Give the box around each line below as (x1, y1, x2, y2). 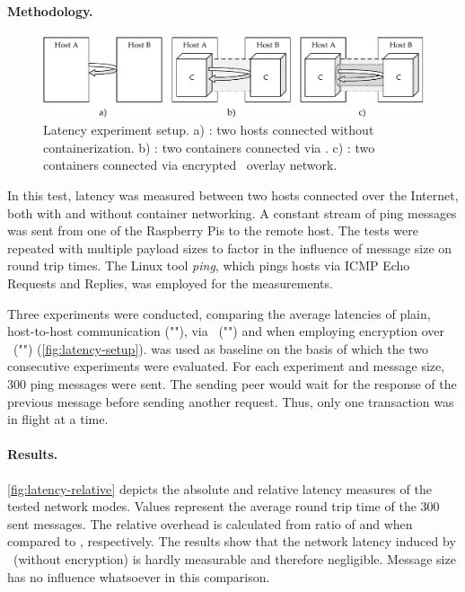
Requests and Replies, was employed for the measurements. (7, 273, 333, 292)
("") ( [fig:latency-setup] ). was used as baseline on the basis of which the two (13, 339, 429, 358)
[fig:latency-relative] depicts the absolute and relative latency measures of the (7, 479, 432, 498)
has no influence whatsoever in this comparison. (7, 567, 270, 586)
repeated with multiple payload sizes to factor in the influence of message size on (7, 238, 452, 257)
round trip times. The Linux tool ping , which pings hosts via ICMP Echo (7, 256, 410, 275)
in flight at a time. (7, 410, 109, 429)
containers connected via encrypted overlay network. (43, 155, 338, 174)
